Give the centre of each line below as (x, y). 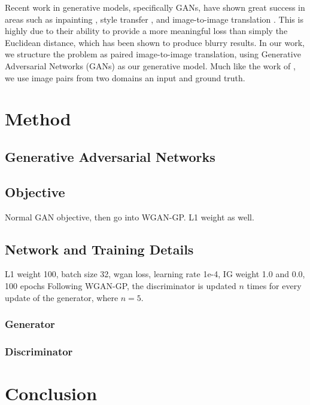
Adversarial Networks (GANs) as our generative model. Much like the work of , (150, 65)
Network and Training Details (99, 249)
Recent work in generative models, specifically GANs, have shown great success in (155, 7)
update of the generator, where (62, 297)
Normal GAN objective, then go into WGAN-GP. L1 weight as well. (130, 217)
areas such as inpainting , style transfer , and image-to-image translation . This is (154, 19)
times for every (274, 285)
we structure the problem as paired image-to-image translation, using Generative (153, 54)
